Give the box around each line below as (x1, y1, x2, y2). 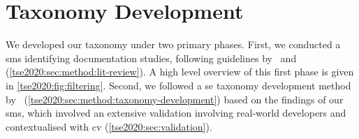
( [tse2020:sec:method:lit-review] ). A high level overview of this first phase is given (6, 64, 354, 79)
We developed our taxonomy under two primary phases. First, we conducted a (6, 37, 341, 52)
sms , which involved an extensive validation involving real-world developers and (6, 105, 346, 120)
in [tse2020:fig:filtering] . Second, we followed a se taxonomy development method (6, 78, 351, 92)
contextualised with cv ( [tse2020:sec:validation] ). (6, 119, 212, 133)
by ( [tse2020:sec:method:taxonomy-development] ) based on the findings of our (6, 92, 344, 106)
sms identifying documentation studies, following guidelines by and (6, 50, 297, 65)
